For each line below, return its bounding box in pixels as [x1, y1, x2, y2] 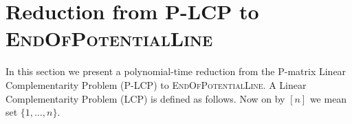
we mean [309, 91, 347, 105]
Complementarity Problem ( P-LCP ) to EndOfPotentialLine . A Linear [5, 77, 307, 92]
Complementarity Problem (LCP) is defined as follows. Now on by [5, 91, 285, 105]
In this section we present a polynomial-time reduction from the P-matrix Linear [5, 64, 346, 79]
